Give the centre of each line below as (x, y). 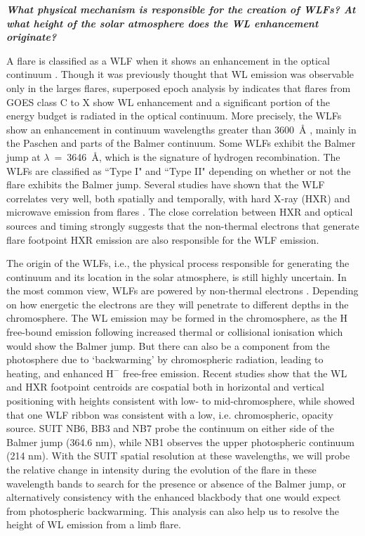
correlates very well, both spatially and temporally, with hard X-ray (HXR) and (178, 198)
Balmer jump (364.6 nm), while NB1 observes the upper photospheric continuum (180, 442)
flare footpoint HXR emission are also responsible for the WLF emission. (163, 239)
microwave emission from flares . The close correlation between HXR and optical (180, 212)
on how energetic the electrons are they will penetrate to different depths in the (178, 304)
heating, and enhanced (55, 373)
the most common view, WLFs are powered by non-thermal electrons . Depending (182, 290)
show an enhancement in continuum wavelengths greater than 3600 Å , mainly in (181, 129)
